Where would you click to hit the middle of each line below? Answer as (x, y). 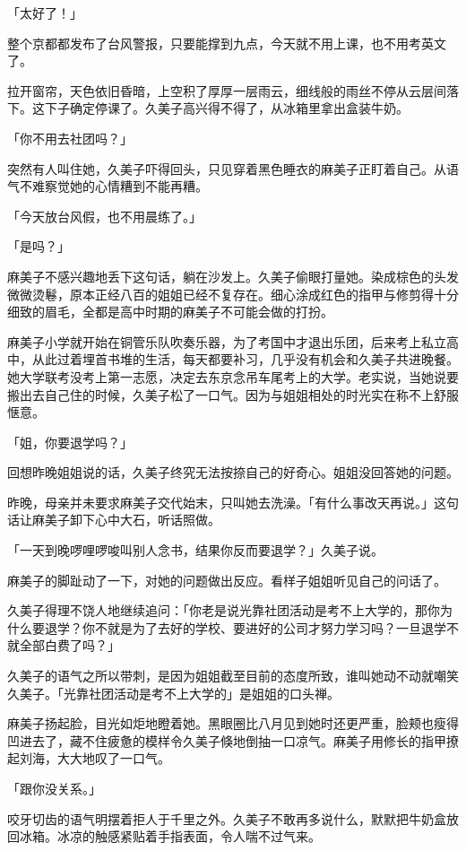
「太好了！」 (45, 13)
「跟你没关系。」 (54, 788)
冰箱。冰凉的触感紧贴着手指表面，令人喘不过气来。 (170, 836)
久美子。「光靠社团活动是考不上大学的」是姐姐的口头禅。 (173, 693)
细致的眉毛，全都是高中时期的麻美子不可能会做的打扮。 (170, 312)
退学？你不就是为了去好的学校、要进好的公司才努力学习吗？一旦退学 (245, 627)
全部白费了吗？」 (69, 645)
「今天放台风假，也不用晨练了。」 (104, 216)
